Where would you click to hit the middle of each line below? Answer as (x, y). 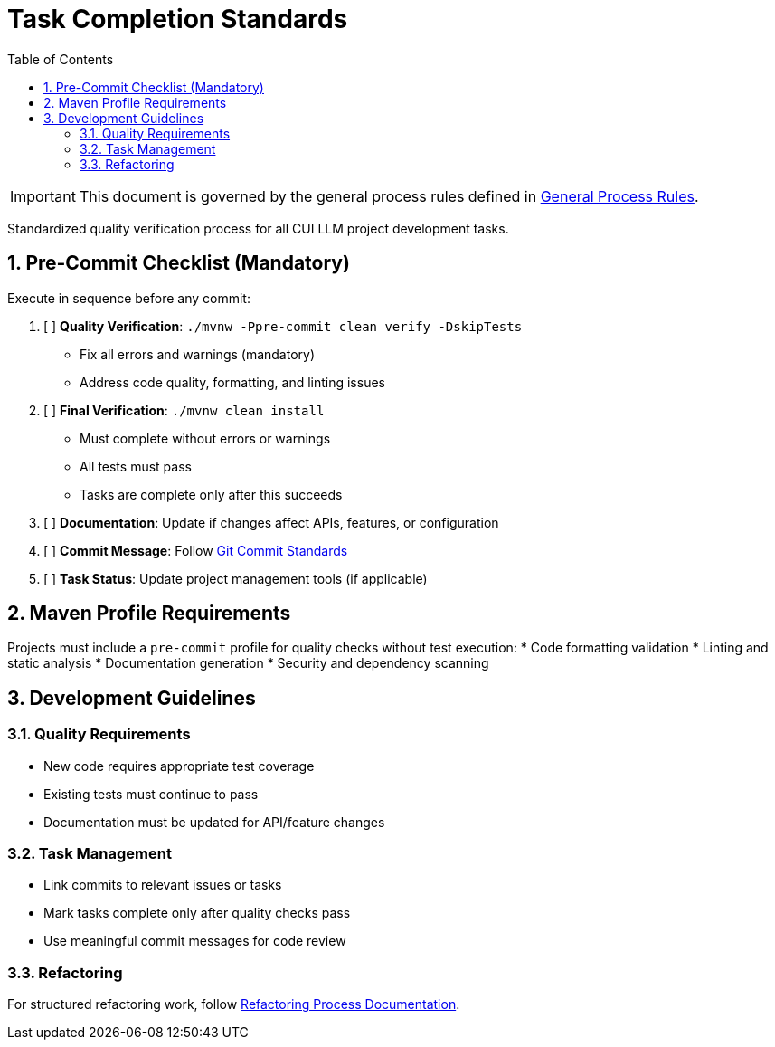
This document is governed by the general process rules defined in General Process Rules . (389, 196)
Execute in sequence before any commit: (129, 298)
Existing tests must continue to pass (151, 794)
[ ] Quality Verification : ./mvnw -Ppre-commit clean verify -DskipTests (283, 326)
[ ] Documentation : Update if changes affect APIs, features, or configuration (271, 522)
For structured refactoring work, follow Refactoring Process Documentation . (234, 1004)
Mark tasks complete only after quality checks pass (197, 913)
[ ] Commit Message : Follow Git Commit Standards (196, 550)
